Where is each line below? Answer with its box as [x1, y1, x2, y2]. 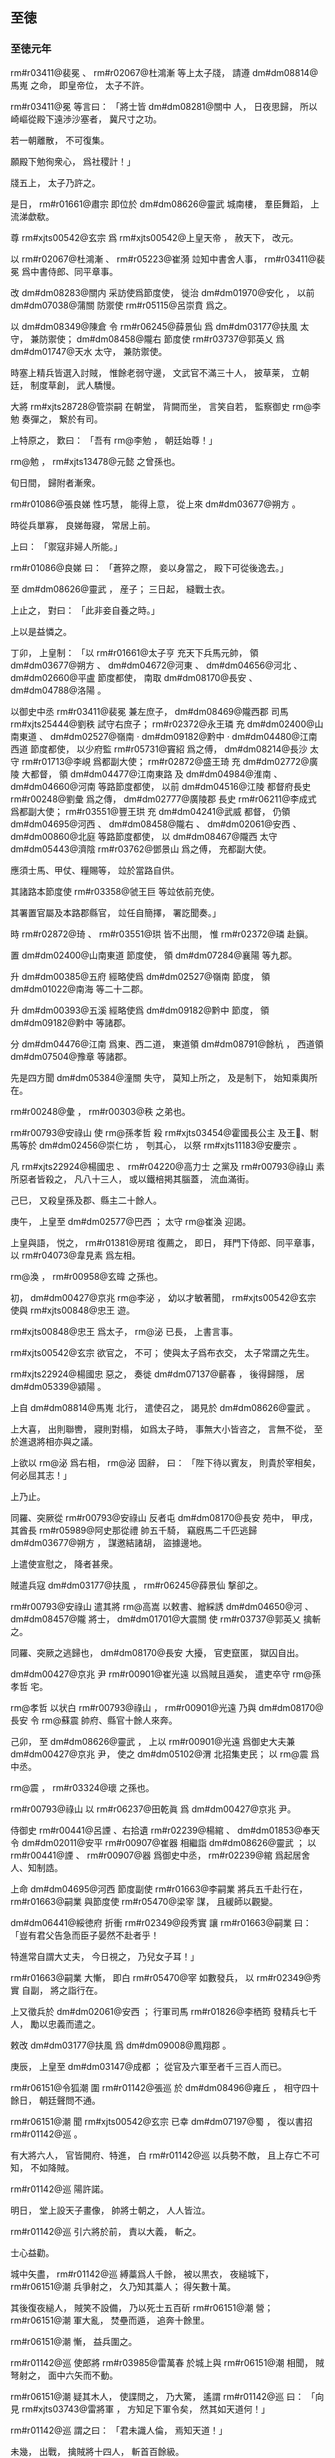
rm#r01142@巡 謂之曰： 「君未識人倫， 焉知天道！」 [10, 2424, 228, 2436]
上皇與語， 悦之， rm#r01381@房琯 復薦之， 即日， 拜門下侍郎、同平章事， [10, 1236, 320, 1248]
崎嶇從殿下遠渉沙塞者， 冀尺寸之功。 [10, 113, 162, 125]
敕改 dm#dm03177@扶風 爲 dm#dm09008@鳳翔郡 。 [10, 2039, 232, 2051]
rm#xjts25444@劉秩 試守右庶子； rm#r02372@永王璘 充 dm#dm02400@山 [10, 718, 324, 730]
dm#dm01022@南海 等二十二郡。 [10, 983, 149, 995]
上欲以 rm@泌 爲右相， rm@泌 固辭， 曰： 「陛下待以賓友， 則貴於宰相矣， [10, 1456, 322, 1468]
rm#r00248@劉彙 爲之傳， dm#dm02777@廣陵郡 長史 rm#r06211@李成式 [10, 793, 317, 805]
